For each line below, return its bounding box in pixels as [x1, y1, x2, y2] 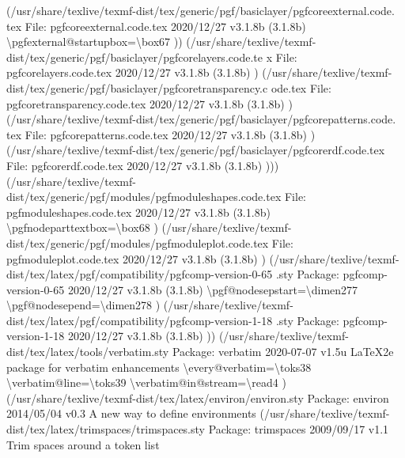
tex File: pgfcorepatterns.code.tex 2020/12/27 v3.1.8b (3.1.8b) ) [6, 126, 316, 142]
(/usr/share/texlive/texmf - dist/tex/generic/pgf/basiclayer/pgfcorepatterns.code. [6, 111, 396, 127]
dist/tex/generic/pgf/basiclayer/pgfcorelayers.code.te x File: [6, 48, 297, 65]
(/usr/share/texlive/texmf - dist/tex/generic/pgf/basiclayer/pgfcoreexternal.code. [6, 2, 395, 18]
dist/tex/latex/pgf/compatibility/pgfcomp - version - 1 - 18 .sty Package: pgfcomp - [6, 312, 388, 328]
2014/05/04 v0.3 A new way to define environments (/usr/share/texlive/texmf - [6, 405, 390, 422]
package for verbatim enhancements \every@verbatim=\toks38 [6, 358, 312, 375]
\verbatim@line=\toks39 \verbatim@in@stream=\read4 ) [6, 374, 286, 391]
